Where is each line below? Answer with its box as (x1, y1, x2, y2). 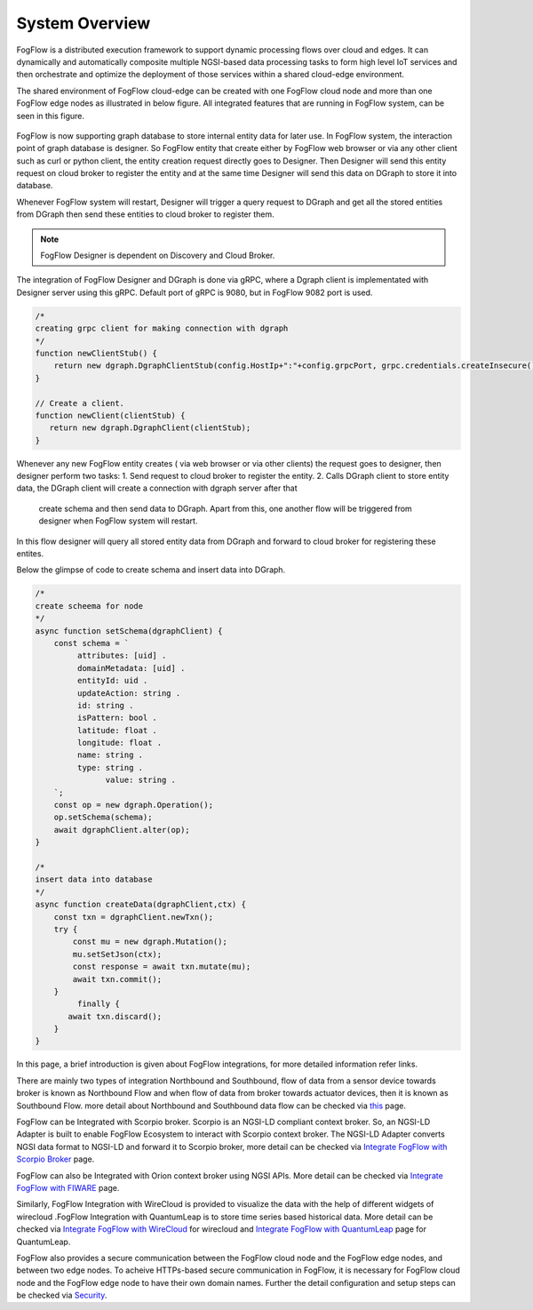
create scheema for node (35, 601, 144, 611)
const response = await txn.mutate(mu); (72, 962, 251, 972)
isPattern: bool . (76, 713, 157, 723)
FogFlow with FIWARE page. (16, 1182, 120, 1193)
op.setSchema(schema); (53, 812, 153, 822)
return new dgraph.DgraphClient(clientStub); (49, 423, 251, 433)
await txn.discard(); (68, 1011, 163, 1021)
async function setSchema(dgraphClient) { (35, 626, 223, 635)
